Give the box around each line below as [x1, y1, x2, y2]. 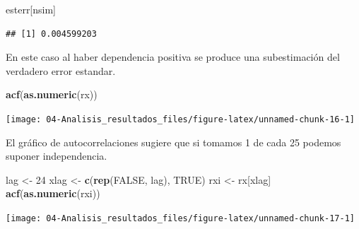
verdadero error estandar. [6, 63, 116, 78]
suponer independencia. [6, 148, 107, 163]
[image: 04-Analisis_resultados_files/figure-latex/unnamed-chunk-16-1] [6, 114, 355, 124]
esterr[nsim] [6, 2, 57, 16]
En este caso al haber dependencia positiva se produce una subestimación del [6, 49, 340, 64]
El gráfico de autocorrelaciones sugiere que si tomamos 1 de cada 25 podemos [6, 134, 341, 149]
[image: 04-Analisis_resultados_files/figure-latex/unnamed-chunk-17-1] [6, 213, 355, 223]
